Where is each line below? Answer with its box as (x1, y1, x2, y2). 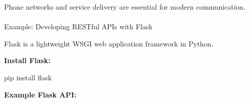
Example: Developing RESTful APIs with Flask (4, 21, 153, 32)
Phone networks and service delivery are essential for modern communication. (4, 2, 245, 12)
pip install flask (4, 72, 52, 82)
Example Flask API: (4, 89, 77, 99)
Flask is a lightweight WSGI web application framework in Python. (4, 38, 214, 48)
